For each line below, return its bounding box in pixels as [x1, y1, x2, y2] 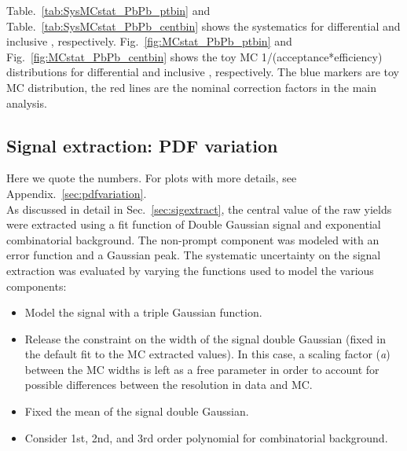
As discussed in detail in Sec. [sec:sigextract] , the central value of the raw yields [6, 200, 392, 217]
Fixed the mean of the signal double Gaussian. [24, 403, 249, 420]
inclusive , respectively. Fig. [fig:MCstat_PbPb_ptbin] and [6, 33, 292, 49]
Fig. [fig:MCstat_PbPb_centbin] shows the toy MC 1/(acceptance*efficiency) [6, 48, 383, 64]
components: [6, 277, 67, 294]
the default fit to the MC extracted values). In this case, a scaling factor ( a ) [24, 346, 390, 362]
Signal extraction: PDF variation [6, 133, 278, 157]
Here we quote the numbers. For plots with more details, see [6, 170, 297, 186]
